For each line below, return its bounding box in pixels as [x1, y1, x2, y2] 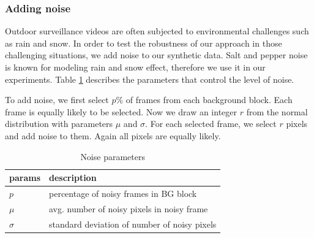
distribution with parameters [5, 117, 113, 130]
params [9, 171, 41, 184]
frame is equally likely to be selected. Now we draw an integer [5, 105, 237, 118]
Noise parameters [80, 150, 145, 163]
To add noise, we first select [5, 93, 109, 106]
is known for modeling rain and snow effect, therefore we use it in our [5, 61, 266, 73]
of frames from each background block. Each [125, 93, 293, 106]
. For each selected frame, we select [145, 117, 277, 130]
